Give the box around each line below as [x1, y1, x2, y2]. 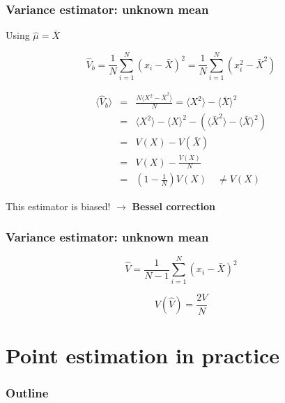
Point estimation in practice [6, 341, 280, 370]
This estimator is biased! [6, 198, 111, 213]
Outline [6, 384, 49, 402]
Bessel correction [132, 198, 215, 213]
